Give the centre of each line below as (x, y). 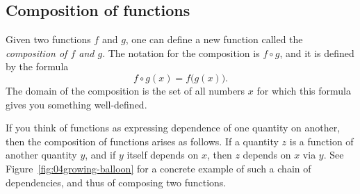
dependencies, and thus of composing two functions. (116, 182)
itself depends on (163, 155)
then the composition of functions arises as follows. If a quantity (142, 141)
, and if (100, 155)
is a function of (321, 141)
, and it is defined (317, 52)
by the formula (37, 66)
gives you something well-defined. (76, 104)
